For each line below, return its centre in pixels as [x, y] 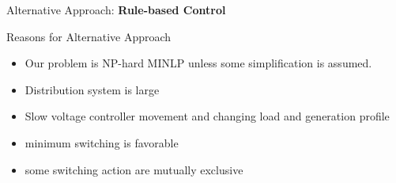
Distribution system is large [92, 89]
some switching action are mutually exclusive [134, 169]
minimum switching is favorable [102, 142]
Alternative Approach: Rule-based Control [116, 10]
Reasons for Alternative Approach [89, 36]
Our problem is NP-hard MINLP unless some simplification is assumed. [198, 63]
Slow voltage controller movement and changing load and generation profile [207, 116]
